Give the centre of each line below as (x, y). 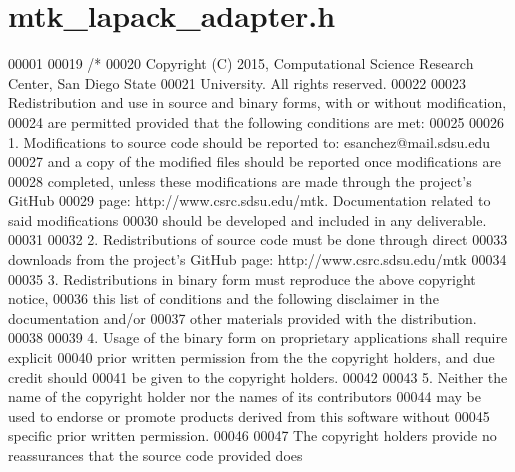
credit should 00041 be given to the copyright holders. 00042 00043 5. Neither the (258, 376)
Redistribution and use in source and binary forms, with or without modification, (257, 102)
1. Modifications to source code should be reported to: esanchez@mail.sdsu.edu (249, 141)
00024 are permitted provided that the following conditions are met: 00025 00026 (256, 121)
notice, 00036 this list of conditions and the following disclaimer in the (223, 298)
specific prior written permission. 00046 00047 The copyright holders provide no (252, 435)
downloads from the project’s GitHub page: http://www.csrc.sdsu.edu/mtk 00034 (257, 259)
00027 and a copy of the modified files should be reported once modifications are (255, 161)
